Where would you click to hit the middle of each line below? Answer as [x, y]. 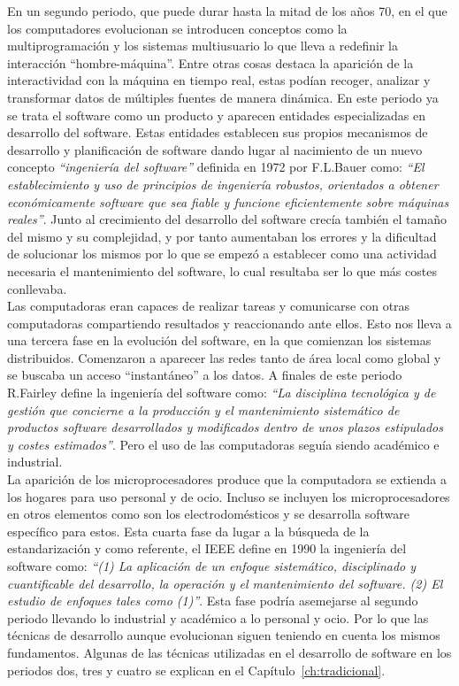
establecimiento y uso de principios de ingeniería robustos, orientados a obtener [223, 184]
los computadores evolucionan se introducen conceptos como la [177, 28]
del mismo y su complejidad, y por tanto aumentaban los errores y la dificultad [222, 236]
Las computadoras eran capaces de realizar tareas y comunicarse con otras [209, 306]
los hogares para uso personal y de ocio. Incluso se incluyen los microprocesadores [229, 496]
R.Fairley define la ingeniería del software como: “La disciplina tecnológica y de [222, 393]
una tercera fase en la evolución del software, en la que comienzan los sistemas [219, 340]
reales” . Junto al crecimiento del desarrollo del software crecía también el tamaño [227, 219]
